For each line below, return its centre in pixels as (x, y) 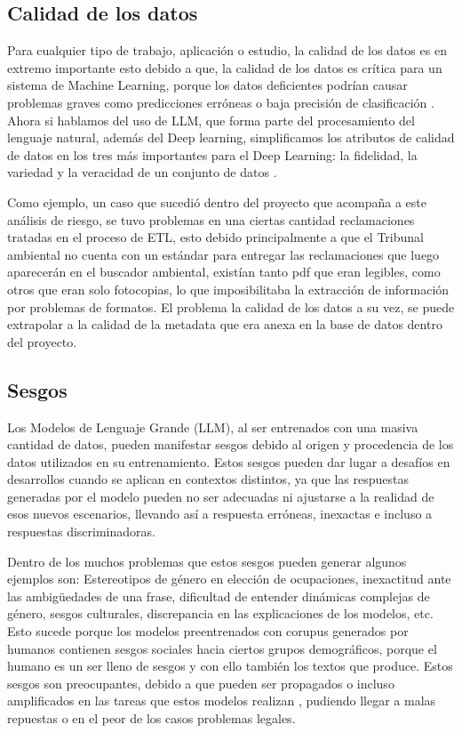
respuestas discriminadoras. (81, 532)
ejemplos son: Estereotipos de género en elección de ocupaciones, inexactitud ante (229, 579)
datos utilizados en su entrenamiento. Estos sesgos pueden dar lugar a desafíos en (229, 461)
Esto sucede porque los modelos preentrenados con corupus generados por (208, 631)
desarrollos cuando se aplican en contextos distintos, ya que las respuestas (208, 479)
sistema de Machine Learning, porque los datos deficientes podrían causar (207, 85)
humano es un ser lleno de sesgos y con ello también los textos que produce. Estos (230, 666)
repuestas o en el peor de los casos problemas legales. (151, 718)
